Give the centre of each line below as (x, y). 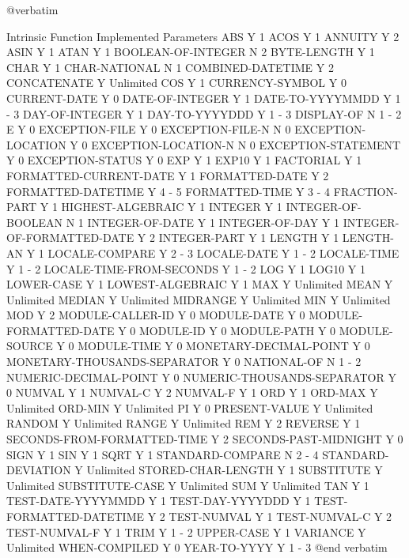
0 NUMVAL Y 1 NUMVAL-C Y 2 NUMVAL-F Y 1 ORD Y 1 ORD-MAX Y (192, 392)
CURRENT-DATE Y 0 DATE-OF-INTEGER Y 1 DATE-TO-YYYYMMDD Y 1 (204, 98)
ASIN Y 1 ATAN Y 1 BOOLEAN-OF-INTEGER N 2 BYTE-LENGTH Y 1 (191, 52)
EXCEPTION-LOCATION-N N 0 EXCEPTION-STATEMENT (246, 144)
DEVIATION (39, 470)
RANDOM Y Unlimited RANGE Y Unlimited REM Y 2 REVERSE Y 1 (184, 423)
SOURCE (30, 346)
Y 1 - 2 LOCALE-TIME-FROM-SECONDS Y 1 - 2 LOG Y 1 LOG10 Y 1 (186, 268)
